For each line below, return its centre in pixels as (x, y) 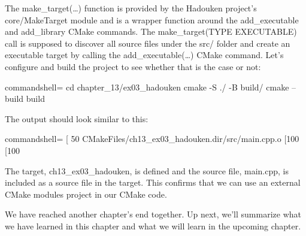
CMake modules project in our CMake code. (86, 194)
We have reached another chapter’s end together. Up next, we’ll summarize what (153, 214)
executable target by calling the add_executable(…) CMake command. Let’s (144, 55)
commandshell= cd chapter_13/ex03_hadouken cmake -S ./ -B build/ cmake (147, 87)
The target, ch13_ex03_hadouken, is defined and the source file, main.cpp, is (147, 170)
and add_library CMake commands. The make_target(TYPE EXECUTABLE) (151, 31)
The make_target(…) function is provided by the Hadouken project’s (131, 8)
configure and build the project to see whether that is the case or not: (133, 66)
